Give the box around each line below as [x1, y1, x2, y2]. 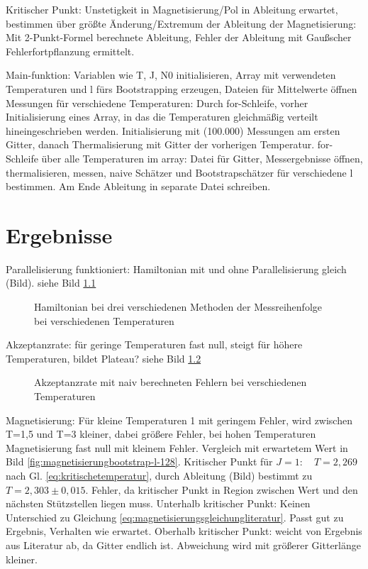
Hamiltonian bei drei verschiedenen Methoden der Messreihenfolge [34, 299, 323, 314]
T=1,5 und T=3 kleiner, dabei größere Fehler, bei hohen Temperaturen [6, 426, 316, 441]
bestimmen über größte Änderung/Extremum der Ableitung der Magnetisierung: [6, 16, 357, 31]
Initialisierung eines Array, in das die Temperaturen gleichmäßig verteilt [6, 109, 318, 124]
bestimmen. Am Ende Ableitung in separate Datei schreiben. [6, 179, 271, 194]
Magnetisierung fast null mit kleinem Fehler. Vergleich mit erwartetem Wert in [6, 440, 348, 455]
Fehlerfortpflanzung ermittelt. [6, 43, 135, 58]
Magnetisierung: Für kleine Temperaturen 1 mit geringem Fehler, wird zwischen [6, 412, 352, 427]
